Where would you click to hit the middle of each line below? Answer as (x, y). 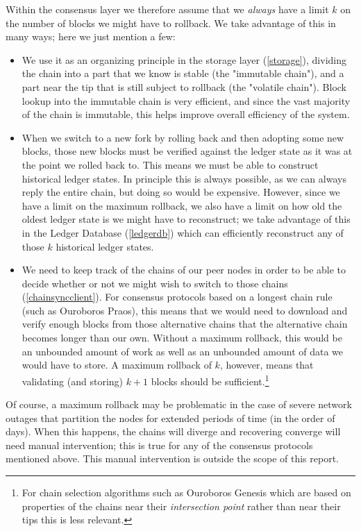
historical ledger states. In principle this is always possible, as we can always (184, 178)
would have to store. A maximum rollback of (117, 365)
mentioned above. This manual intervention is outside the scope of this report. (173, 458)
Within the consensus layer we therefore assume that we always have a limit (167, 9)
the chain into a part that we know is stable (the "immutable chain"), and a (183, 73)
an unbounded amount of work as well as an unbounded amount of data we (183, 351)
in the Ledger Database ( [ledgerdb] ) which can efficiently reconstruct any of (183, 232)
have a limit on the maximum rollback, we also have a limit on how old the (182, 205)
